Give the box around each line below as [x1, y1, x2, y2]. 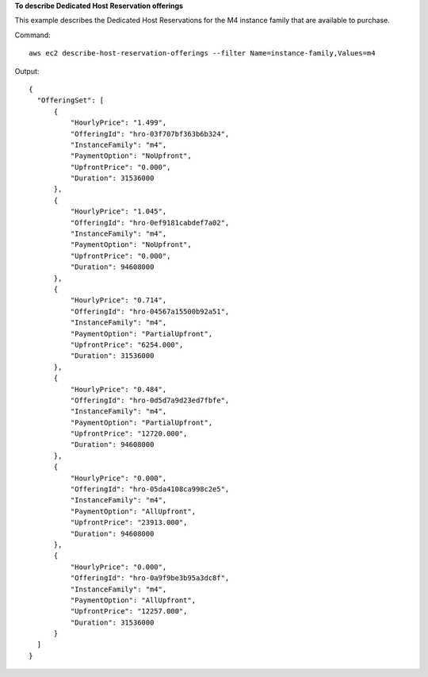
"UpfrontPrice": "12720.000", [70, 429, 188, 438]
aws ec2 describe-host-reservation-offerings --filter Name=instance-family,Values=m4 [29, 48, 376, 58]
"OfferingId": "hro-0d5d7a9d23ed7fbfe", [70, 395, 230, 405]
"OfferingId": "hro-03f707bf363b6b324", [70, 129, 230, 138]
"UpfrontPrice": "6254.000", [70, 340, 184, 349]
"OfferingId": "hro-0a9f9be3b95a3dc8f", [70, 574, 230, 583]
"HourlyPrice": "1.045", [70, 207, 167, 216]
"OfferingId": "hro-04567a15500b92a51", [70, 306, 230, 316]
